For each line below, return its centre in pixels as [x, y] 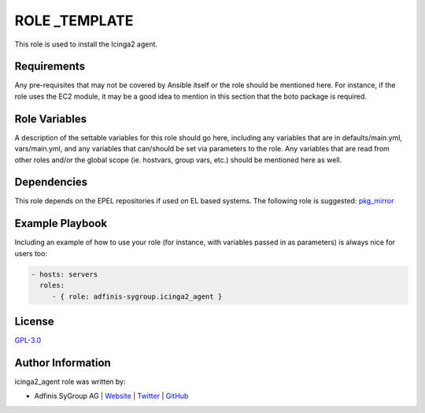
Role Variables [50, 119]
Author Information [63, 363]
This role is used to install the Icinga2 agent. [86, 44]
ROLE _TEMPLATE [74, 20]
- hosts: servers [65, 274]
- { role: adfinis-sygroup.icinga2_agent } [137, 296]
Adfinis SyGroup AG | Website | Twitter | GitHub [111, 396]
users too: [31, 253]
